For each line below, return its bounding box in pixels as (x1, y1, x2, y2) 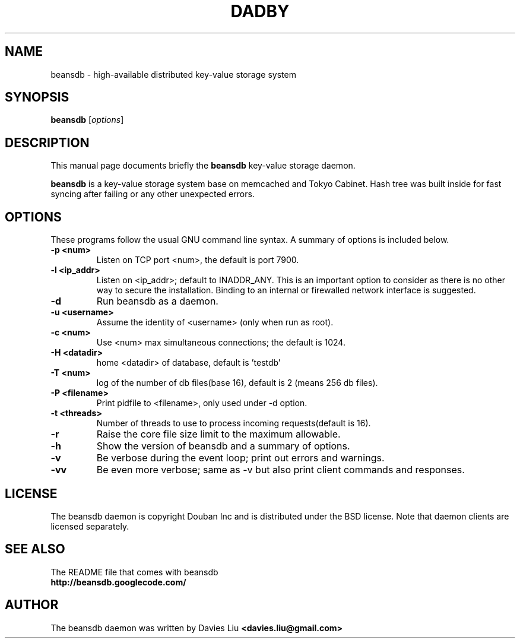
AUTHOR (5, 597, 59, 613)
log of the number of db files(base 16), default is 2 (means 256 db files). (96, 378, 378, 388)
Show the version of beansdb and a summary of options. (96, 440, 350, 452)
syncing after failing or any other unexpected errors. (50, 189, 255, 199)
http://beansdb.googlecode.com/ (50, 577, 186, 587)
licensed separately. (50, 521, 129, 531)
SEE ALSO (5, 541, 65, 557)
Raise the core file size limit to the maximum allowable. (96, 428, 341, 441)
